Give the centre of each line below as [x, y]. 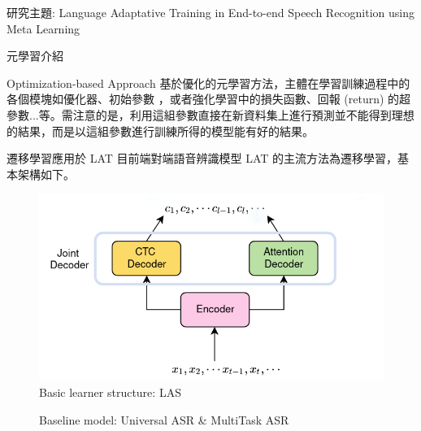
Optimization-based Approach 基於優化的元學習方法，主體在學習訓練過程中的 [208, 83]
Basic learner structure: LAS [110, 392]
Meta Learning [43, 28]
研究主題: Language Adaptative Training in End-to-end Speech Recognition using [211, 12]
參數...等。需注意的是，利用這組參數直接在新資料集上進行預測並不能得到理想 [210, 114]
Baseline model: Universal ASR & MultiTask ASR [164, 419]
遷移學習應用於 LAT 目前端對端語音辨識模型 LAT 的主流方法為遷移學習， [202, 158]
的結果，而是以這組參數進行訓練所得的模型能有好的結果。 [160, 131]
